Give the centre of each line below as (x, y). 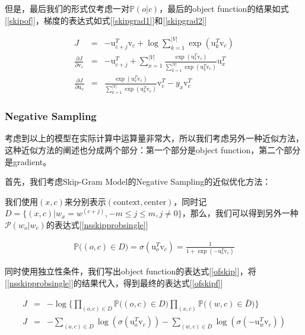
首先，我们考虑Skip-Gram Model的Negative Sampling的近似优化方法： (138, 181)
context (127, 202)
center (155, 202)
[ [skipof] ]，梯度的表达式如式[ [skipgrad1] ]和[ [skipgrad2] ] (106, 20)
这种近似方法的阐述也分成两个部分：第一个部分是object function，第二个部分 (153, 150)
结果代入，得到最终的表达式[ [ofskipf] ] (152, 282)
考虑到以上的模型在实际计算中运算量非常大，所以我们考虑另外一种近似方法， (154, 138)
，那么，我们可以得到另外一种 (240, 213)
